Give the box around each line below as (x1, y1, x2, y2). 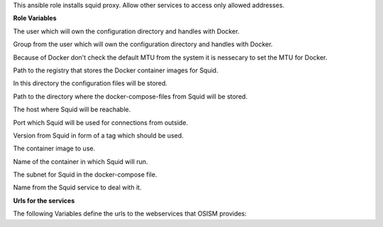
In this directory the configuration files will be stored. (13, 79, 168, 88)
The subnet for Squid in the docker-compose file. (13, 170, 157, 179)
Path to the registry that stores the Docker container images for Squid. (13, 66, 218, 74)
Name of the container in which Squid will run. (13, 157, 148, 166)
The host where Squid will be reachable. (13, 105, 131, 113)
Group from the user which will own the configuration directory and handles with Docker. (13, 40, 273, 49)
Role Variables (13, 14, 57, 23)
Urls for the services (13, 196, 75, 205)
